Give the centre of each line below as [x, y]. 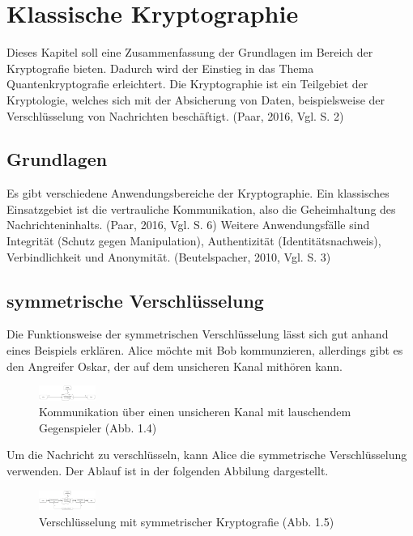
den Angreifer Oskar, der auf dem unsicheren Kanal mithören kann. [175, 366]
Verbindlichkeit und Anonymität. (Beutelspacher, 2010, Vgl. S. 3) [169, 256]
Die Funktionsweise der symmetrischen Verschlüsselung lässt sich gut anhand [198, 334]
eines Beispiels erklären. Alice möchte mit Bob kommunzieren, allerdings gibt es [205, 350]
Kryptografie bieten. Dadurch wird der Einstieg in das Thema [160, 68]
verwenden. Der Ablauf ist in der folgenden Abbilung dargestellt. [168, 470]
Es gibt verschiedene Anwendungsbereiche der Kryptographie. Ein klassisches [198, 193]
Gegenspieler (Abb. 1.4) [98, 427]
